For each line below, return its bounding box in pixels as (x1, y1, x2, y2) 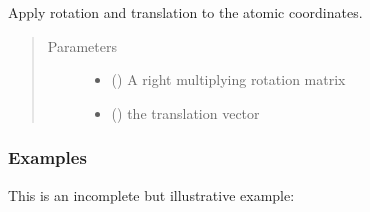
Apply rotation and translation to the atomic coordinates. (8, 2, 363, 22)
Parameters (47, 35, 117, 56)
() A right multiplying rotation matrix (111, 69, 346, 90)
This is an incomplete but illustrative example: (8, 184, 295, 205)
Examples (8, 145, 87, 170)
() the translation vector (111, 102, 260, 123)
